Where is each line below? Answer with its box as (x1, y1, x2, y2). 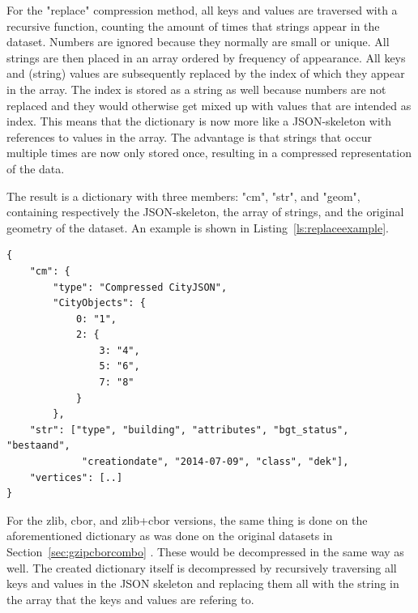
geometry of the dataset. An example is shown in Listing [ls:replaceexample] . (6, 219, 389, 236)
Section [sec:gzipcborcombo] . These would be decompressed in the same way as (6, 543, 404, 560)
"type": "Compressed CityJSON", (53, 281, 228, 293)
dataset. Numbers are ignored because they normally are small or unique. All (6, 33, 390, 50)
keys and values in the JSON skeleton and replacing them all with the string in (6, 575, 399, 592)
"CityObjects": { (53, 297, 146, 309)
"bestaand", (6, 440, 70, 452)
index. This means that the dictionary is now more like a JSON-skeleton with (6, 113, 392, 130)
